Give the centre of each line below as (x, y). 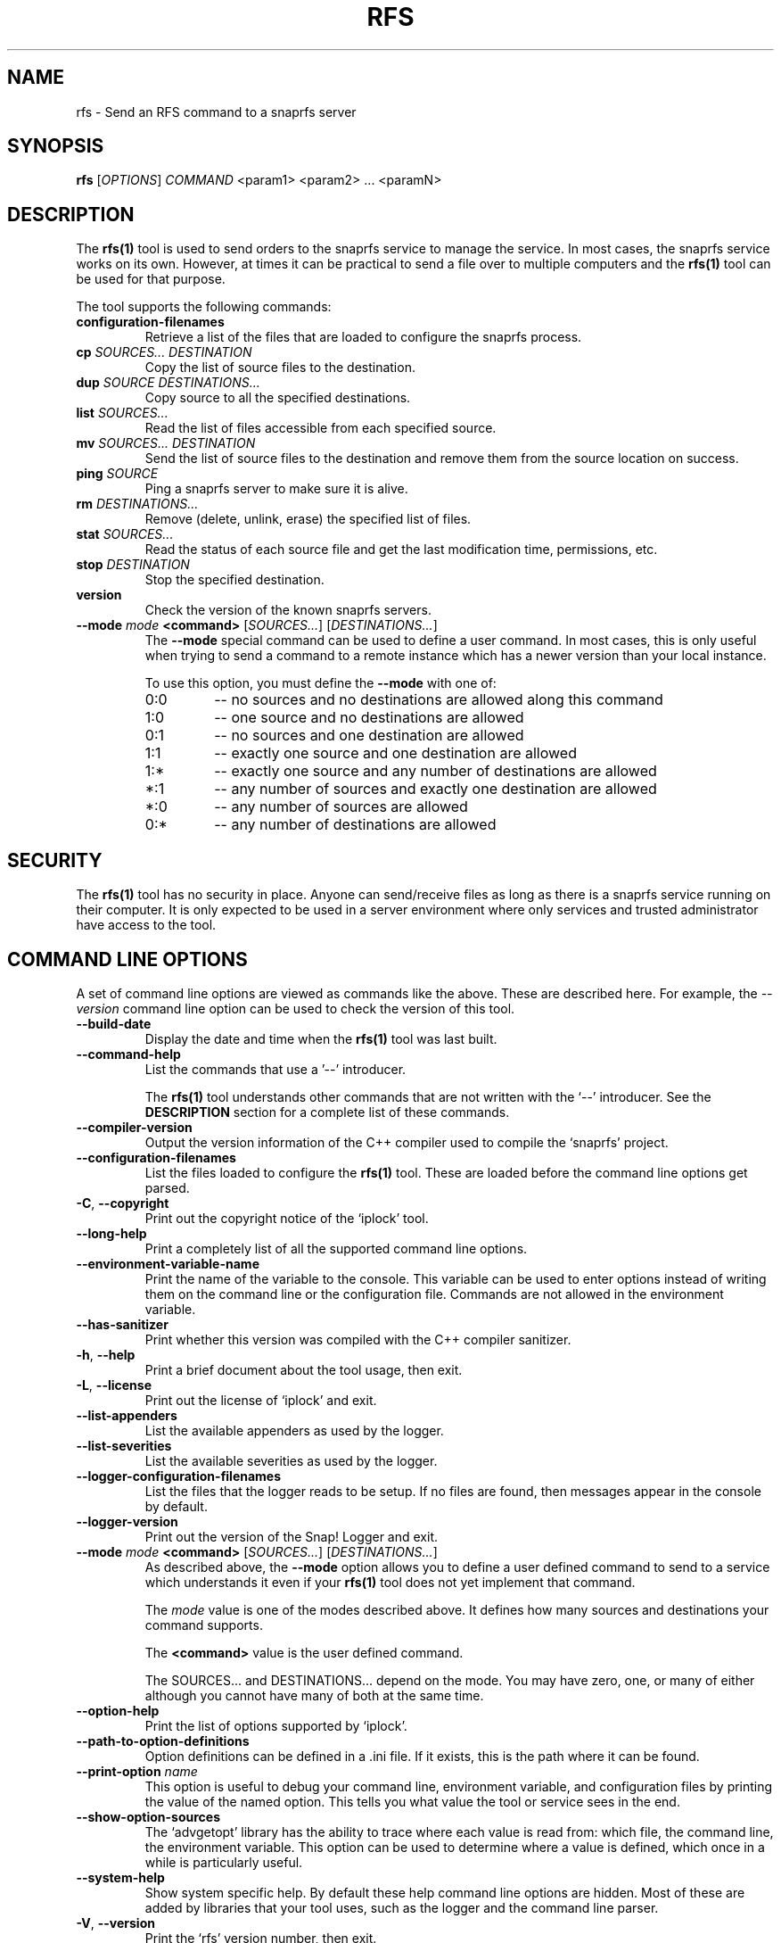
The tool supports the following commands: (204, 307)
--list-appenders (127, 1415)
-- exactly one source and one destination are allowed (395, 753)
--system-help (120, 1877)
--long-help (111, 1233)
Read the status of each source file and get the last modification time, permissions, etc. (401, 550)
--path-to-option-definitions (163, 1740)
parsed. (167, 1187)
